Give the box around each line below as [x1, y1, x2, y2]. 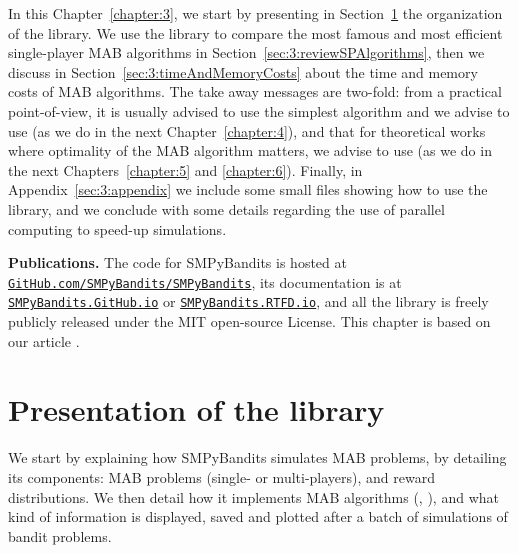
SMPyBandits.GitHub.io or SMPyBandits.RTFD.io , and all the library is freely [8, 291, 489, 312]
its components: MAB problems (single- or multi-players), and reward [8, 466, 435, 487]
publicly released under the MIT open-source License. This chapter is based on [8, 311, 491, 332]
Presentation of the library [8, 389, 385, 430]
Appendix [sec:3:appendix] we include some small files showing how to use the [8, 179, 488, 200]
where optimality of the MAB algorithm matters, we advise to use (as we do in [8, 140, 492, 161]
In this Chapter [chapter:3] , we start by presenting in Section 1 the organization [8, 3, 503, 23]
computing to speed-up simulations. [8, 218, 227, 239]
